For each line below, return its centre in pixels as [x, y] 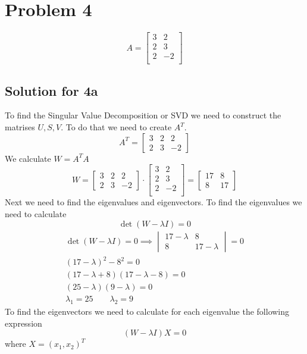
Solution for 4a [51, 90]
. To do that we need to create [116, 127]
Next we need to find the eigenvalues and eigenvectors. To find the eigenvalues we [153, 202]
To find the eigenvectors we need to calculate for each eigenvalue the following [147, 311]
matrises [20, 127]
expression [24, 323]
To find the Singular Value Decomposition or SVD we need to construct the [143, 115]
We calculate [28, 158]
